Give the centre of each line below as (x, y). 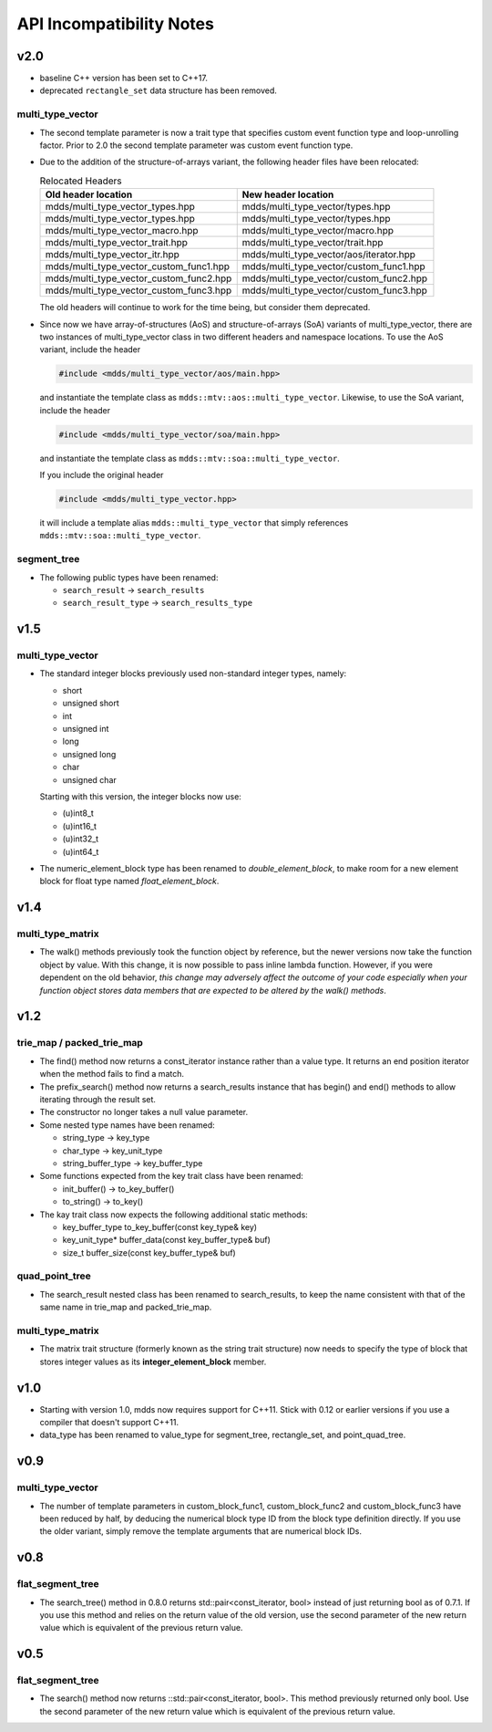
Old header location (89, 194)
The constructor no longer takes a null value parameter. (144, 1112)
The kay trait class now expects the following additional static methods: (174, 1215)
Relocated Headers (81, 181)
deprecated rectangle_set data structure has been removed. (159, 90)
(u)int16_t (80, 826)
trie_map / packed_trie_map (80, 1043)
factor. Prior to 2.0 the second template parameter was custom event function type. (196, 145)
